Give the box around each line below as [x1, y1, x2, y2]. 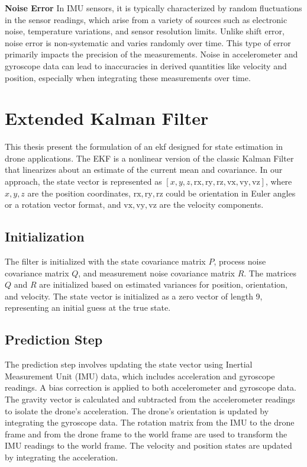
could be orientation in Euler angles [166, 186, 296, 199]
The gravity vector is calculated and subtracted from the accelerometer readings [5, 393, 295, 405]
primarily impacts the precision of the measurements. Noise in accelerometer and [5, 48, 298, 60]
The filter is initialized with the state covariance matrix [5, 255, 206, 268]
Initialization [5, 227, 85, 246]
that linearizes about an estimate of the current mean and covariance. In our [5, 163, 283, 176]
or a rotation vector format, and [5, 198, 121, 211]
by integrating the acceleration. [5, 450, 118, 463]
